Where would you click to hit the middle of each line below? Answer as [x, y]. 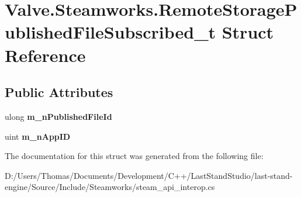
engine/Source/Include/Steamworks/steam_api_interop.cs [110, 187]
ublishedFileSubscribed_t [110, 32]
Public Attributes [59, 92]
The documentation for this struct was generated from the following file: [134, 156]
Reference [45, 55]
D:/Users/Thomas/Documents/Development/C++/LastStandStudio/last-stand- [149, 175]
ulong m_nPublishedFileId [58, 116]
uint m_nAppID [38, 136]
